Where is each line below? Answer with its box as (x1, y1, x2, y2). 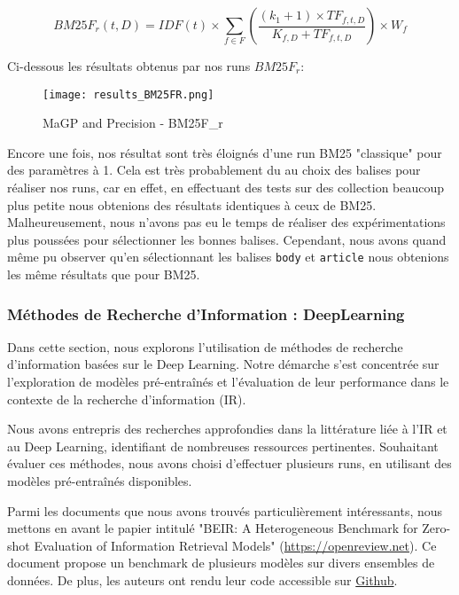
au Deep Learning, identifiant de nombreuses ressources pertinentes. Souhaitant (7, 436, 439, 455)
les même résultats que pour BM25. (7, 265, 200, 284)
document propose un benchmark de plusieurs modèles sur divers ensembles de (7, 553, 435, 572)
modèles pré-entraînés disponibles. (7, 472, 192, 490)
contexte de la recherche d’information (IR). (7, 389, 246, 408)
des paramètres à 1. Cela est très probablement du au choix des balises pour (7, 160, 421, 179)
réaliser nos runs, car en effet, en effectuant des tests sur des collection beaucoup (7, 178, 445, 197)
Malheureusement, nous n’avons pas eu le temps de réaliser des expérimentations (7, 213, 446, 231)
